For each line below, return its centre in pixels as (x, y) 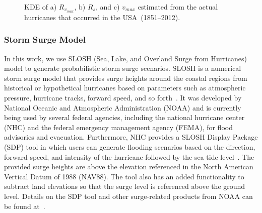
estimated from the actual (178, 7)
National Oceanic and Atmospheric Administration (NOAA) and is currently (123, 107)
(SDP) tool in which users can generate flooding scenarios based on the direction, (130, 147)
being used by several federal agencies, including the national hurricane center (124, 117)
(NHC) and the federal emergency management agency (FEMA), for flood (118, 127)
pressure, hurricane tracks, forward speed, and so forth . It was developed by (123, 98)
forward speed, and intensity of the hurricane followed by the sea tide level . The (129, 156)
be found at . (25, 206)
